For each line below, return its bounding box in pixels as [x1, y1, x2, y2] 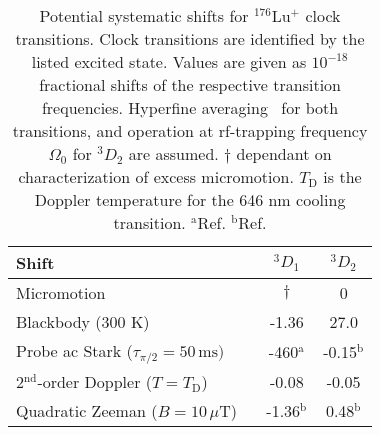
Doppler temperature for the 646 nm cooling [34, 188, 346, 211]
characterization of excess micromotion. [18, 165, 294, 188]
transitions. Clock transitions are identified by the [15, 27, 365, 50]
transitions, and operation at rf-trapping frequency [12, 119, 368, 142]
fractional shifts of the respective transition [39, 73, 341, 96]
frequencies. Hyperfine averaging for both [41, 96, 339, 119]
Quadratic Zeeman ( [16, 398, 158, 422]
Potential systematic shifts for [39, 4, 249, 27]
